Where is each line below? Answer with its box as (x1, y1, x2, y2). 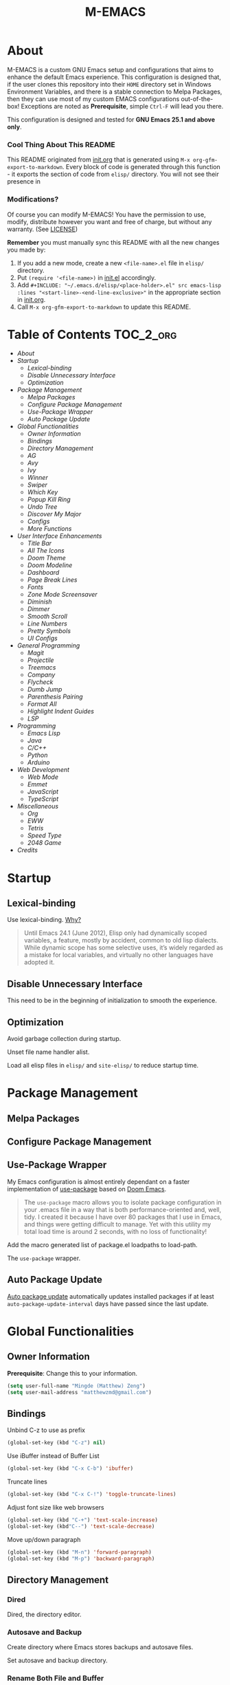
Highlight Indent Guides (27, 707, 95, 716)
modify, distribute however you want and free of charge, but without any (7, 217, 212, 225)
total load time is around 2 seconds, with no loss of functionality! (23, 1227, 207, 1235)
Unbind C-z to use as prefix (7, 1426, 86, 1434)
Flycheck (27, 678, 54, 686)
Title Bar (27, 539, 52, 547)
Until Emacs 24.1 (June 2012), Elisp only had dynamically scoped (23, 929, 207, 937)
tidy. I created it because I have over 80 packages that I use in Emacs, (23, 1213, 222, 1221)
